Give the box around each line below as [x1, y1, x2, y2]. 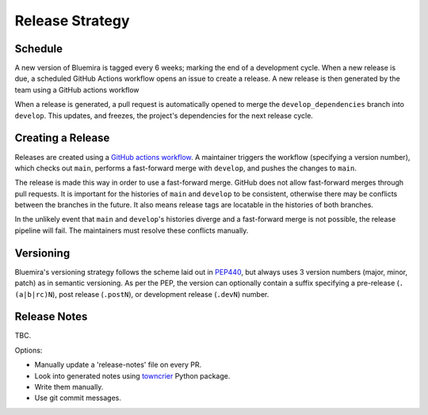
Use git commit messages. [34, 393, 122, 403]
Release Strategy [14, 12, 130, 29]
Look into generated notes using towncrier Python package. [34, 371, 231, 380]
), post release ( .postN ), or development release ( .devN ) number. [52, 289, 269, 299]
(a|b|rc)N [14, 290, 53, 299]
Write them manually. [34, 383, 104, 392]
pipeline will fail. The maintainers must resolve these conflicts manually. [14, 226, 249, 235]
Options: [14, 345, 43, 355]
